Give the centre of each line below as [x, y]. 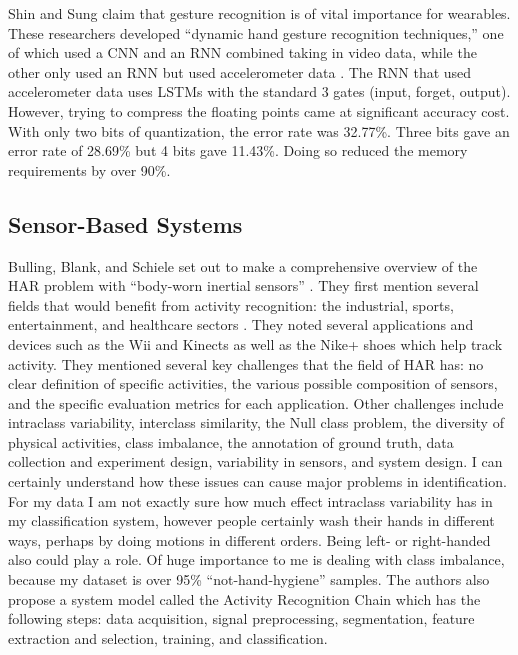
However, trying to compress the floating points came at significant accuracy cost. [259, 110]
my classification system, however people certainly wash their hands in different [251, 520]
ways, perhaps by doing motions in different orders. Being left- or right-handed [249, 539]
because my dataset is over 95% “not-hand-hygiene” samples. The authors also [249, 579]
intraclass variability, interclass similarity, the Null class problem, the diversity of [256, 422]
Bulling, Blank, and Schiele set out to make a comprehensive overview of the [243, 265]
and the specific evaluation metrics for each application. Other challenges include [256, 402]
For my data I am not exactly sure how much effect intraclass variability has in [250, 500]
